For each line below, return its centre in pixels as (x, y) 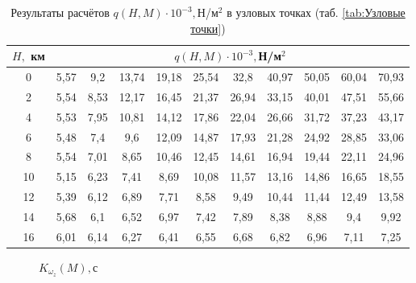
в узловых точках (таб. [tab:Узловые (316, 12)
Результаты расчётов (60, 12)
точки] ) (208, 28)
